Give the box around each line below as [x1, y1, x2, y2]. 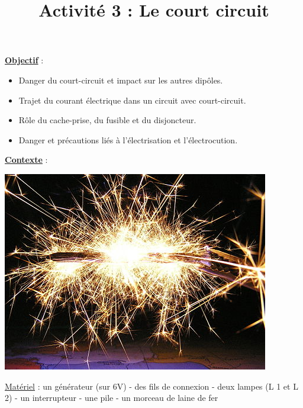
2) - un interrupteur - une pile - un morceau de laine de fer [5, 391, 218, 404]
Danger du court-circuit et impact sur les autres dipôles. [18, 73, 223, 86]
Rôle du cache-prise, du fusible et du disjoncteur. [18, 114, 196, 126]
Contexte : [5, 153, 48, 166]
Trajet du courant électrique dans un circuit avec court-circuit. [18, 94, 246, 106]
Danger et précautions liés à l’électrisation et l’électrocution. [18, 133, 238, 146]
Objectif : [5, 54, 44, 66]
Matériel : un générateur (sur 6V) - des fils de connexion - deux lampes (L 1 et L [5, 380, 298, 392]
